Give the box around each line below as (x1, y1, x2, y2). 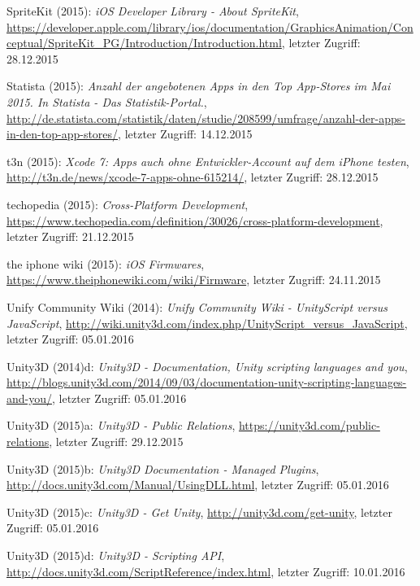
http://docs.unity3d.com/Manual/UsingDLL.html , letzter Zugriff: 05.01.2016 (6, 476, 389, 493)
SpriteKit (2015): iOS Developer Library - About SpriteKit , (6, 2, 299, 19)
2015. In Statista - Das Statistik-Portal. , (6, 93, 207, 110)
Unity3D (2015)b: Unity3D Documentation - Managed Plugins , (6, 460, 319, 477)
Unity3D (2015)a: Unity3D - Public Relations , (6, 417, 236, 434)
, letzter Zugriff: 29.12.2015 (49, 433, 184, 450)
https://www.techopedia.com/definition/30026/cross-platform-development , (6, 212, 383, 229)
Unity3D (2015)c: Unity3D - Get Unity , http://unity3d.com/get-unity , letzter (6, 503, 392, 520)
